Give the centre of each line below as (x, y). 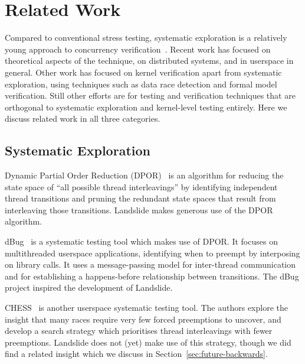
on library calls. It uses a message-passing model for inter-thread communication (150, 264)
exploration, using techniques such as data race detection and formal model (141, 84)
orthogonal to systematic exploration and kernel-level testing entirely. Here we (146, 107)
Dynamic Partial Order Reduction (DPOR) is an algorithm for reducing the (144, 175)
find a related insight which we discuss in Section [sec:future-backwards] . (136, 354)
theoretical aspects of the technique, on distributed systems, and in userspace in (149, 61)
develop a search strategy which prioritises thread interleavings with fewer (139, 331)
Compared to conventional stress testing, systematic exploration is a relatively (146, 38)
